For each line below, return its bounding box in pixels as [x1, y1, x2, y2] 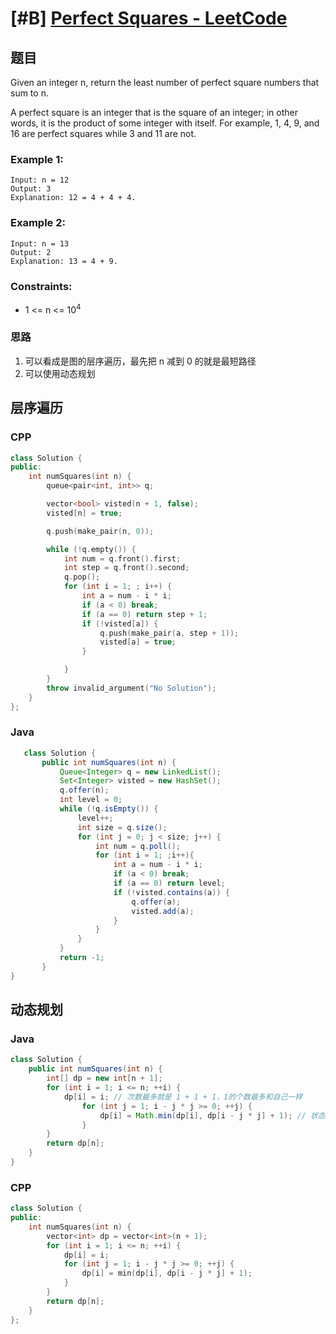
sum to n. [10, 87, 49, 99]
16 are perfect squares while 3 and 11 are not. [10, 128, 197, 139]
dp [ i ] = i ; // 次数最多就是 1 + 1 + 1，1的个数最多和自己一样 [63, 1092, 303, 1102]
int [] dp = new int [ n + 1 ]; [46, 1073, 163, 1084]
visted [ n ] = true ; [46, 508, 123, 518]
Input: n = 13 [10, 238, 70, 249]
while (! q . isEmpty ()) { [59, 804, 159, 814]
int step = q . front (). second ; [63, 563, 190, 573]
